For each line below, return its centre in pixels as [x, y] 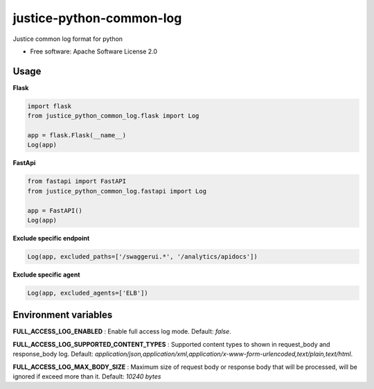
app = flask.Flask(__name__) [77, 135]
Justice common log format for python [68, 39]
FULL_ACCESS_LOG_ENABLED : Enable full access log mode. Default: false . [122, 331]
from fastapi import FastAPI [77, 181]
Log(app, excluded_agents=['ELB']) [88, 293]
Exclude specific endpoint [51, 238]
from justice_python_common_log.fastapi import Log [117, 191]
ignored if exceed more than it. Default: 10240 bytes [87, 376]
